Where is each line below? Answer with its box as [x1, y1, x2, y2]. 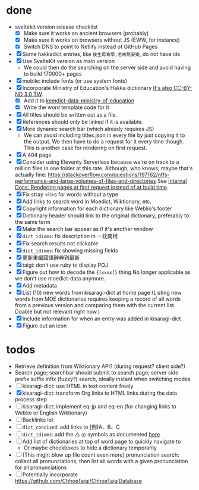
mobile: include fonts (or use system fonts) [22, 77, 128, 85]
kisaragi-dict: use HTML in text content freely [22, 382, 134, 390]
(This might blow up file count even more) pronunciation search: [22, 451, 179, 458]
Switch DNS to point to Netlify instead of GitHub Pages [23, 43, 158, 51]
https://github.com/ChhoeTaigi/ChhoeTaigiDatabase [14, 477, 143, 485]
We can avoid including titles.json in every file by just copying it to [23, 132, 185, 139]
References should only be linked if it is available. [22, 118, 143, 126]
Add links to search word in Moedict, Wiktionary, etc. [22, 198, 152, 205]
